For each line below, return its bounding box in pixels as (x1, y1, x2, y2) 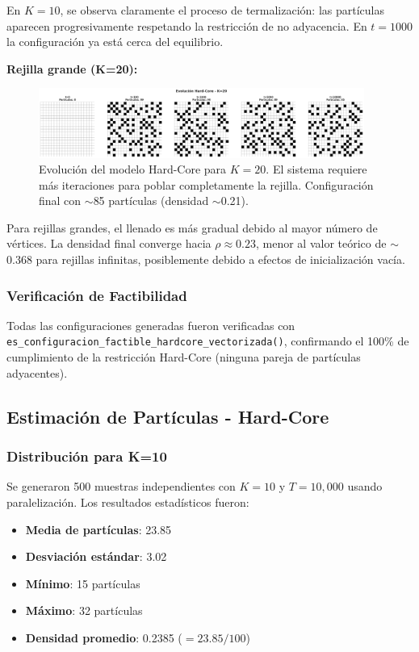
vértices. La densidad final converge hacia (6, 235, 212, 252)
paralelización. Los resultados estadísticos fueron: (6, 493, 249, 510)
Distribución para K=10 (6, 446, 167, 466)
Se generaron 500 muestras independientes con (6, 478, 236, 495)
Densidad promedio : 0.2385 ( (25, 629, 182, 646)
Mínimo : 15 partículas (25, 575, 140, 591)
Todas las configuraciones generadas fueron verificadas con (6, 316, 295, 333)
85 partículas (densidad (93, 192, 209, 209)
